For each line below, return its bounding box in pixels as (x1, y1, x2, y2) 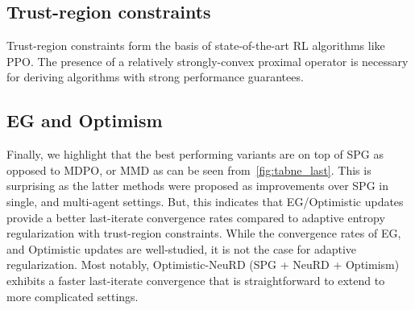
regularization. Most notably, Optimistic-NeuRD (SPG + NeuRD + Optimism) (6, 256, 400, 273)
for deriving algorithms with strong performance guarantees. (6, 68, 304, 85)
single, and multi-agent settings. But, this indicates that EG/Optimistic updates (6, 192, 404, 209)
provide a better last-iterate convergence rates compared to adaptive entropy (6, 209, 385, 225)
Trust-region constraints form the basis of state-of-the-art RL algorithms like (6, 37, 385, 54)
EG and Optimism (6, 108, 163, 133)
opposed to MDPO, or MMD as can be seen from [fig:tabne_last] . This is (6, 161, 371, 178)
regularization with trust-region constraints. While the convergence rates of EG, (6, 225, 401, 242)
